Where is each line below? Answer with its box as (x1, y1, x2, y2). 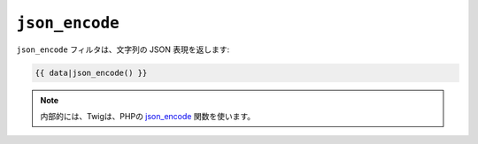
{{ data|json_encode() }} (35, 67, 148, 78)
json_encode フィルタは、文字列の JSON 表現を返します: (16, 44, 230, 55)
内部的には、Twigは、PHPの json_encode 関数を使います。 (40, 110, 256, 121)
